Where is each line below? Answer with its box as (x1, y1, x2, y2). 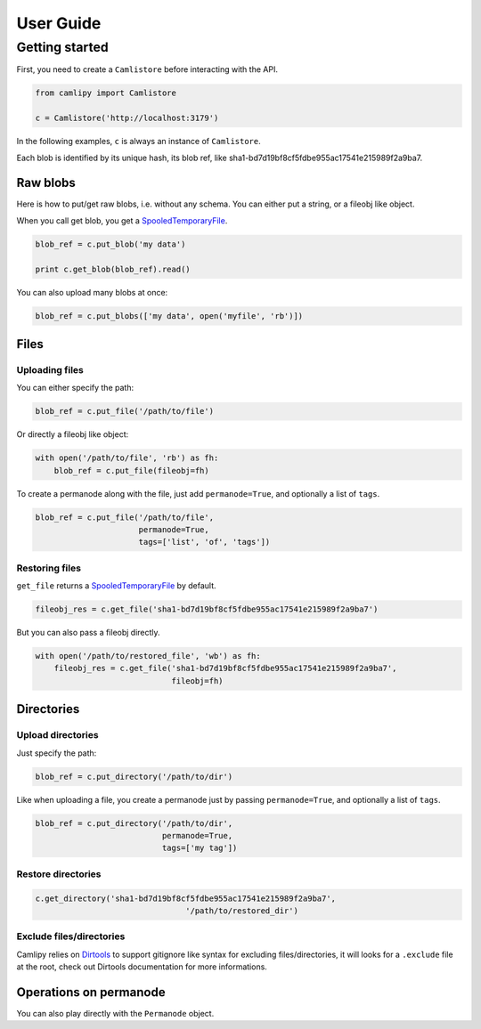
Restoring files (16, 562, 82, 574)
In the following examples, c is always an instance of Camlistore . (16, 136, 262, 147)
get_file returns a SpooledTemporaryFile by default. (16, 580, 216, 591)
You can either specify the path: (16, 383, 134, 393)
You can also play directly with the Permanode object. (16, 1008, 215, 1018)
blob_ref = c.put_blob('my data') (35, 239, 186, 249)
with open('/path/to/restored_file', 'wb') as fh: (35, 651, 262, 661)
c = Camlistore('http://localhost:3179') (35, 113, 219, 124)
